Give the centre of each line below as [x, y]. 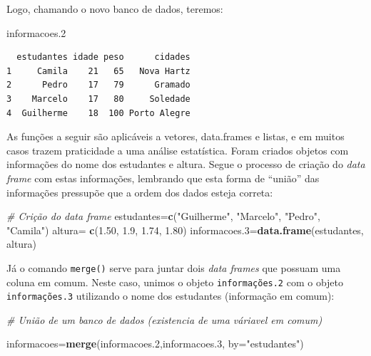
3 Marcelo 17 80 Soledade [98, 99]
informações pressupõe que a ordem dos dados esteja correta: [140, 192]
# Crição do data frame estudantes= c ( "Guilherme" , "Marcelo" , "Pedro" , [163, 216]
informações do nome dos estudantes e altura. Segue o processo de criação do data [186, 164]
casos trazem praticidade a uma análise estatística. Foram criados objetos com [178, 150]
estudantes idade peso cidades [103, 57]
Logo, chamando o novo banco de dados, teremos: [115, 9]
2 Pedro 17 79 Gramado [98, 85]
